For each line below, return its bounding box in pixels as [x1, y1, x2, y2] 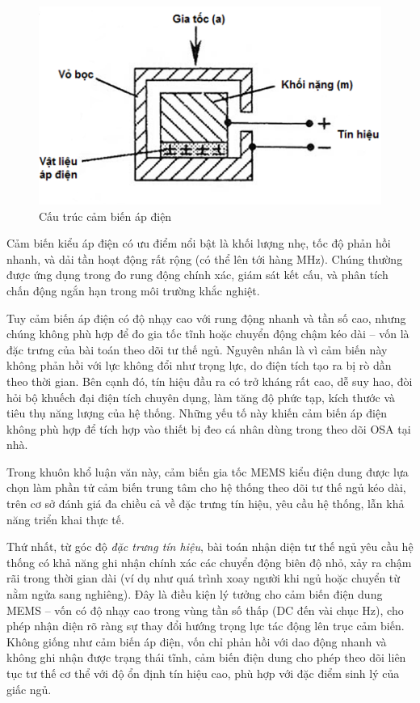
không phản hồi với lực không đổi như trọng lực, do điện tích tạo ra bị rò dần [6, 357, 392, 374]
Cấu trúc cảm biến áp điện [39, 207, 172, 224]
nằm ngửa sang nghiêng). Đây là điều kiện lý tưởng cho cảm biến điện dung [6, 586, 383, 603]
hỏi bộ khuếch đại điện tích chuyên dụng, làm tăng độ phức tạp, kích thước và [6, 388, 396, 405]
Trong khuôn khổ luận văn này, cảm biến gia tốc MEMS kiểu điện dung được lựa [6, 463, 409, 480]
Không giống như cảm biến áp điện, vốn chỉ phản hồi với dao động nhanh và [6, 633, 387, 650]
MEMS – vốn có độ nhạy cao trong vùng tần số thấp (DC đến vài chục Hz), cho [6, 601, 404, 618]
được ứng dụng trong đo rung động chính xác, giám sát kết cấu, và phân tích [6, 266, 388, 283]
